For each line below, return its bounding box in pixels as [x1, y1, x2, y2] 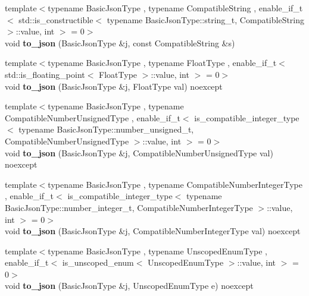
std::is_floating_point [5, 68, 85, 80]
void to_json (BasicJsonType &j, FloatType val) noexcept [5, 80, 223, 92]
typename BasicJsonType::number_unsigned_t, [18, 123, 194, 136]
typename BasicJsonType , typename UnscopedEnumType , [48, 244, 268, 257]
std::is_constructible [18, 13, 93, 26]
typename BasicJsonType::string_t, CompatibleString [107, 13, 305, 26]
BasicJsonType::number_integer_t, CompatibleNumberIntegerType [5, 201, 253, 213]
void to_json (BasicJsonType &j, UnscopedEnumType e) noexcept [5, 279, 254, 292]
